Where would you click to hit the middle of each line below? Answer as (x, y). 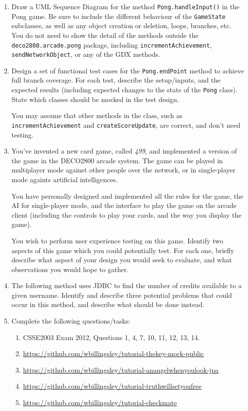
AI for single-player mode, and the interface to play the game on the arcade (124, 205)
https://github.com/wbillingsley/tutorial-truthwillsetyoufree (112, 386)
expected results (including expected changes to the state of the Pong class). (124, 90)
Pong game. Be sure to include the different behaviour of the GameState (118, 16)
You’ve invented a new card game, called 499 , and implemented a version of (124, 151)
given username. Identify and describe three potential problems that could (122, 295)
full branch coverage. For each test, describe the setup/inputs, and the (116, 80)
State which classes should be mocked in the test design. (95, 99)
